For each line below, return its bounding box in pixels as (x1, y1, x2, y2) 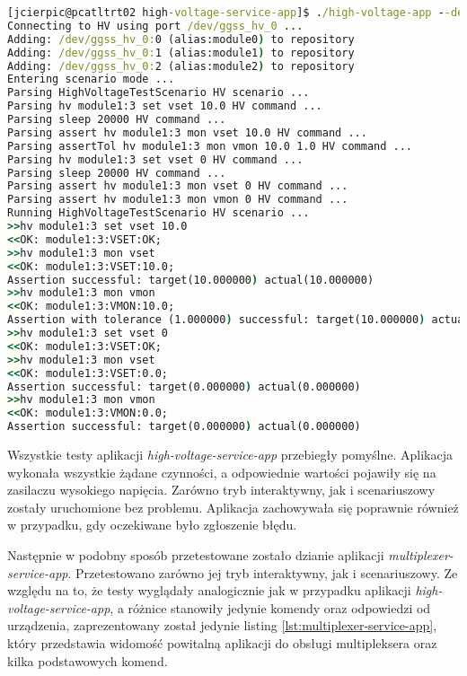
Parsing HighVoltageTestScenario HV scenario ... (7, 86, 310, 100)
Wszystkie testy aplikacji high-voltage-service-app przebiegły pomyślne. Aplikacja (7, 445, 453, 463)
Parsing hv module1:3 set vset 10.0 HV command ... (7, 100, 322, 113)
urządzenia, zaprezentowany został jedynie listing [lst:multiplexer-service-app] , (7, 616, 437, 635)
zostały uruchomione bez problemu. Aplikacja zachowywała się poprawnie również (7, 497, 459, 516)
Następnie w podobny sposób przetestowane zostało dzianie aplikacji (7, 545, 384, 564)
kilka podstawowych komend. (7, 651, 168, 670)
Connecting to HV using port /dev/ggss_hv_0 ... (7, 19, 304, 32)
